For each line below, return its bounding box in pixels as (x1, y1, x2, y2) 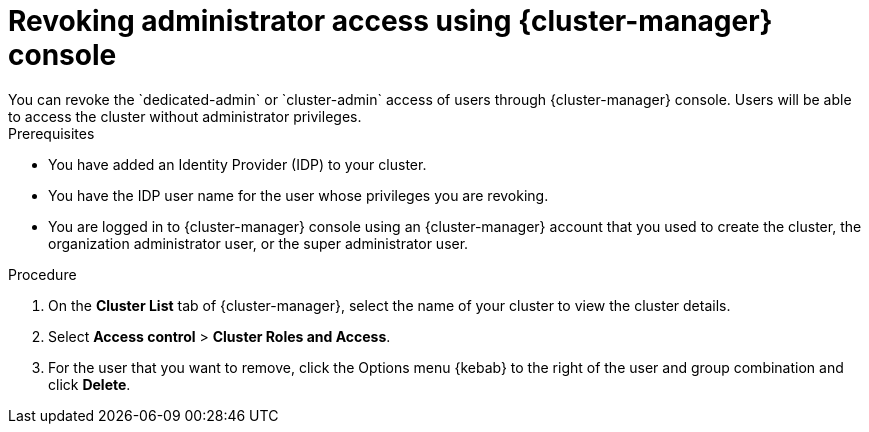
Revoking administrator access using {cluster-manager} (8, 4, 773, 38)
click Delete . (48, 375, 131, 393)
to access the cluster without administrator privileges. (8, 107, 362, 125)
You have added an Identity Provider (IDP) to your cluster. (48, 155, 427, 173)
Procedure (8, 265, 77, 283)
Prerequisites (8, 124, 95, 142)
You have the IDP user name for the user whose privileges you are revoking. (48, 186, 549, 204)
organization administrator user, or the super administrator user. (48, 234, 469, 252)
